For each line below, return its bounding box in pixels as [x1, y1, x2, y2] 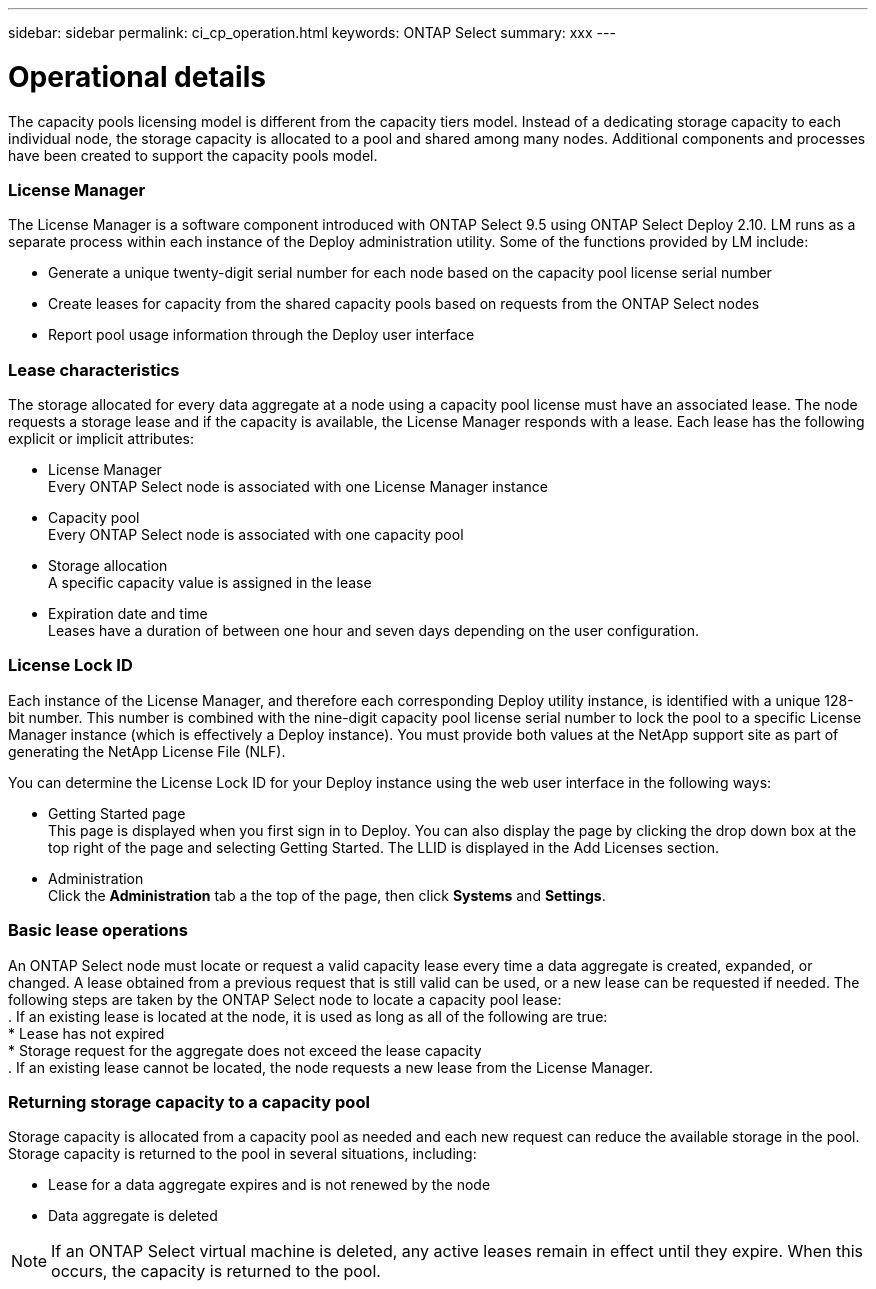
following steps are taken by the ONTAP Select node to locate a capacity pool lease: [8, 990, 562, 1008]
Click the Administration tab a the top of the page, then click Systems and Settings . [48, 886, 606, 904]
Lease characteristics [8, 359, 180, 380]
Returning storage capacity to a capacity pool [8, 1091, 370, 1112]
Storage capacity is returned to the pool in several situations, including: [8, 1145, 477, 1163]
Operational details [8, 59, 266, 94]
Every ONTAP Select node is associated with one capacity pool [48, 526, 464, 543]
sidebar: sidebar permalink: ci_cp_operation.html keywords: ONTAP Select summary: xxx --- [8, 24, 616, 41]
